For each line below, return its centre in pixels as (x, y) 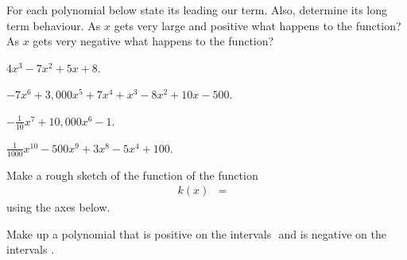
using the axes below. (58, 207)
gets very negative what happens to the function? (153, 41)
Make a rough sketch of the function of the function (132, 175)
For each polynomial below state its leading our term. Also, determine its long (197, 10)
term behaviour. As (54, 25)
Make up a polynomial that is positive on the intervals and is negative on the (196, 233)
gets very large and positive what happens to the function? (258, 25)
